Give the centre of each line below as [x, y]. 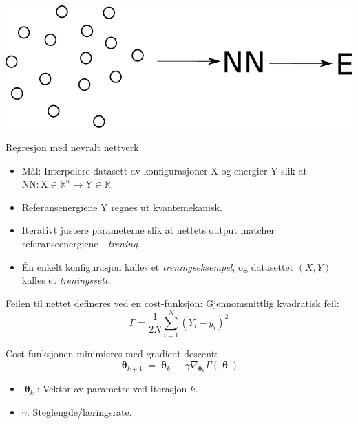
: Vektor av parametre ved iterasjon [112, 389]
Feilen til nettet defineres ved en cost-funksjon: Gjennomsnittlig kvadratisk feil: [172, 303]
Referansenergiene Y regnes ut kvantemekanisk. [122, 207]
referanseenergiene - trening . [81, 243]
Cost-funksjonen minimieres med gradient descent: [112, 354]
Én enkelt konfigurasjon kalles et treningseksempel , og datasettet [158, 266]
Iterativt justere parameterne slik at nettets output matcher [148, 230]
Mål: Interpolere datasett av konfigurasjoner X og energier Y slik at [165, 170]
